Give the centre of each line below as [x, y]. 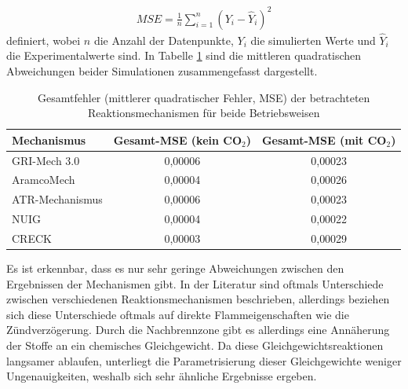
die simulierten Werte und [313, 40]
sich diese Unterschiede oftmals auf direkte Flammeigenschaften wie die [178, 314]
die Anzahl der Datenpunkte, [164, 40]
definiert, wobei [44, 40]
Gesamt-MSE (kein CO [178, 139]
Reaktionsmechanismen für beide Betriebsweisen [204, 113]
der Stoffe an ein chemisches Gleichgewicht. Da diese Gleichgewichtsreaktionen [195, 345]
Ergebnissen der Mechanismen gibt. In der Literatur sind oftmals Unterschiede [195, 283]
